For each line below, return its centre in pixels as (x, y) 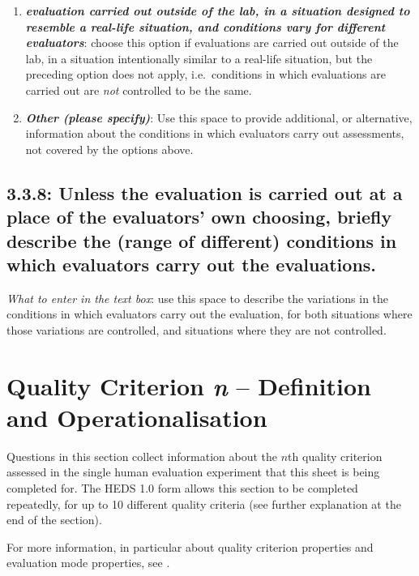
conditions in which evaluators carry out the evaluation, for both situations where (209, 314)
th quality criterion (335, 456)
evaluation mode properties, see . (88, 563)
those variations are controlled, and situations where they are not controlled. (197, 329)
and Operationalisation (137, 417)
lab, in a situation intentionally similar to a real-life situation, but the (199, 58)
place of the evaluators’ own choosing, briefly (199, 217)
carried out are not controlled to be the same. (139, 90)
